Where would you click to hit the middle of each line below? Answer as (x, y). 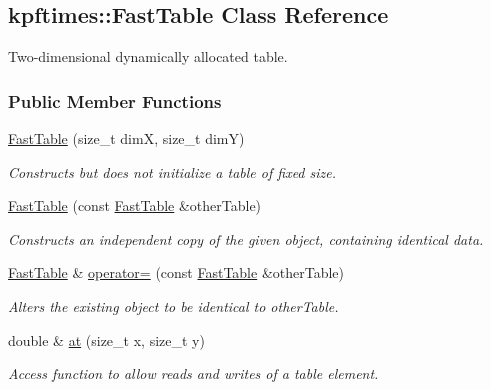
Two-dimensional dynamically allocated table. (148, 56)
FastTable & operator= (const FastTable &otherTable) (176, 272)
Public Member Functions (115, 100)
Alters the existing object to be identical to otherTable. (173, 305)
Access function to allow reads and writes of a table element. (193, 373)
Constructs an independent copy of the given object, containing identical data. (246, 238)
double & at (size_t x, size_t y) (106, 339)
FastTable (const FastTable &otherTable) (135, 205)
